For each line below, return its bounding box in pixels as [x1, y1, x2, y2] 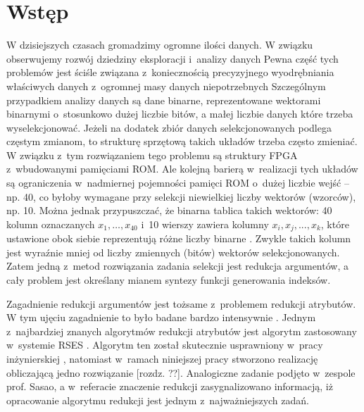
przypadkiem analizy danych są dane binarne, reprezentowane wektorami [6, 92, 321, 107]
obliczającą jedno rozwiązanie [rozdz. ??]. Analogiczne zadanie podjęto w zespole [6, 365, 356, 380]
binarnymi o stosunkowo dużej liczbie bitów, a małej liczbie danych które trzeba [6, 106, 353, 121]
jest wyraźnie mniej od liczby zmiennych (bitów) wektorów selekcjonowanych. [6, 244, 340, 259]
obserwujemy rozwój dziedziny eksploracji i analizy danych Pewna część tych [6, 51, 339, 65]
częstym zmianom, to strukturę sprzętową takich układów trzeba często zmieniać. [6, 134, 358, 149]
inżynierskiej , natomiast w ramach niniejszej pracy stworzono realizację [6, 351, 318, 366]
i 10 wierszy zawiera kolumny [141, 216, 269, 231]
